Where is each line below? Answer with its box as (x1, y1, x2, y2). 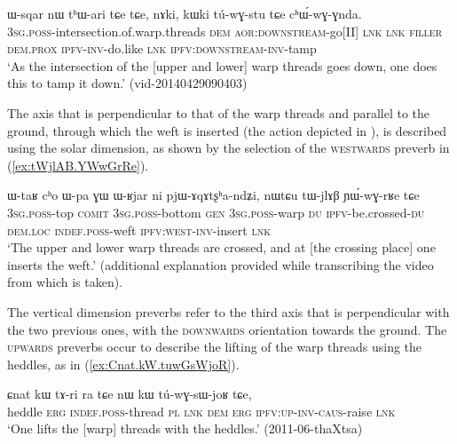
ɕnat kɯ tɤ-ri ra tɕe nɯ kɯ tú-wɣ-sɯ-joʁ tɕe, (7, 385, 252, 403)
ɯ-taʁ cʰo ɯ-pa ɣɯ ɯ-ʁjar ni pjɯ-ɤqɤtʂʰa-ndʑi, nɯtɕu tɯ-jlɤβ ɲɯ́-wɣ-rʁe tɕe (7, 186, 420, 204)
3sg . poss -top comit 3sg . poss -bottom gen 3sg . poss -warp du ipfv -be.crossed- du (7, 202, 425, 221)
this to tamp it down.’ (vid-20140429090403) (7, 74, 248, 92)
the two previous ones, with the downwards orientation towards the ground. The (7, 320, 447, 338)
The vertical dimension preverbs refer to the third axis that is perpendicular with (7, 302, 450, 321)
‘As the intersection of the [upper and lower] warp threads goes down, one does (7, 56, 437, 75)
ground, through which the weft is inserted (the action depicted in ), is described (7, 121, 447, 139)
